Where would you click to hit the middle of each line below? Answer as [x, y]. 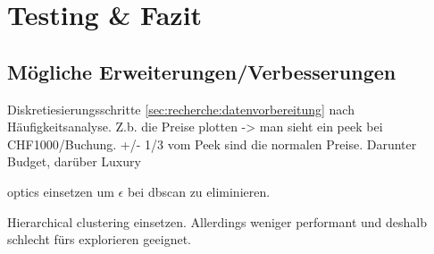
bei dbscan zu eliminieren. [199, 191]
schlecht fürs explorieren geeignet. [99, 239]
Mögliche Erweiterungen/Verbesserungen [202, 71]
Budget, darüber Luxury [74, 161]
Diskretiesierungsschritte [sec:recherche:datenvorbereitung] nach [181, 109]
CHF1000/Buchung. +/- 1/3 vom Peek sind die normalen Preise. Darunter [212, 144]
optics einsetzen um [61, 191]
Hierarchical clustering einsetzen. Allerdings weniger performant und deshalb [217, 221]
